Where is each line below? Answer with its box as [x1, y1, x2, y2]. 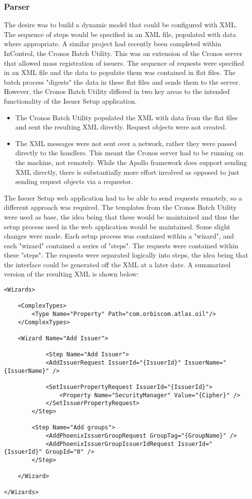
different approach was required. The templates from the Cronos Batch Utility [4, 202, 237, 212]
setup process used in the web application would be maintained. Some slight [4, 221, 231, 231]
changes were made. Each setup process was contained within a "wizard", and [4, 231, 234, 241]
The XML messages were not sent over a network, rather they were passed [15, 138, 237, 148]
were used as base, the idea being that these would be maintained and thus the [4, 211, 239, 222]
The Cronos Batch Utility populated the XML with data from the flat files [15, 112, 238, 122]
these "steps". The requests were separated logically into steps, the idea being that [4, 250, 249, 260]
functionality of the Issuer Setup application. [4, 95, 137, 106]
